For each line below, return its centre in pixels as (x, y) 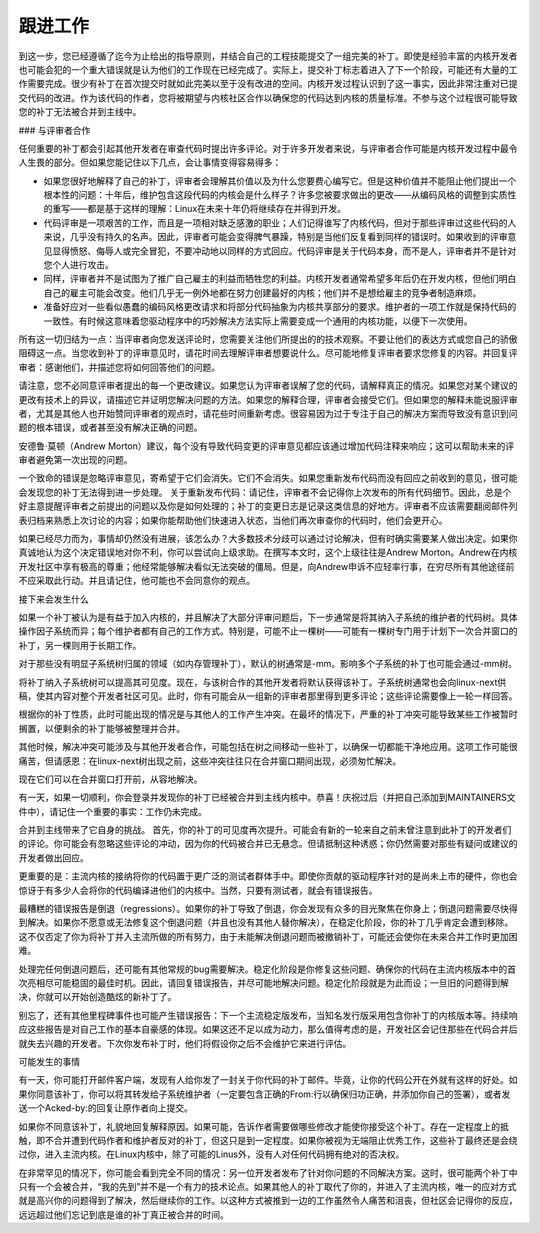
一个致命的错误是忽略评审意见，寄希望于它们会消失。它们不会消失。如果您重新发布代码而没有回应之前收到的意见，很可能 (268, 478)
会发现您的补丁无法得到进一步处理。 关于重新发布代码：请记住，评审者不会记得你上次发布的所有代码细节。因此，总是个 (265, 492)
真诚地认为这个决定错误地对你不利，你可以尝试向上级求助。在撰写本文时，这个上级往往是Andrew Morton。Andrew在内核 (268, 552)
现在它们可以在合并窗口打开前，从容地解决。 (110, 779)
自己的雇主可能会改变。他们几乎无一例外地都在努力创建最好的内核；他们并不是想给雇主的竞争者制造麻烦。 (262, 292)
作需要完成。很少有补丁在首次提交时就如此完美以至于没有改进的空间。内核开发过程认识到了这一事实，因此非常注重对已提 (268, 84)
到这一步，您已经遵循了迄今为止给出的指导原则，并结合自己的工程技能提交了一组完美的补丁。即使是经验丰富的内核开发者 (268, 56)
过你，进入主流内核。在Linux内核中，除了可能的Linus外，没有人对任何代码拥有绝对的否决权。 (211, 1154)
